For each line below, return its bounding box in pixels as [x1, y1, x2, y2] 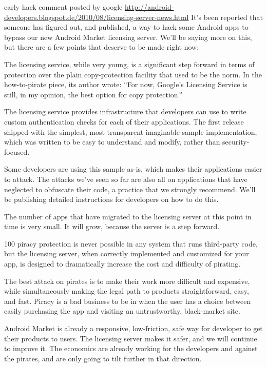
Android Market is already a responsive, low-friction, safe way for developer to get [4, 323, 263, 334]
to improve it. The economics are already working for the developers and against [4, 343, 258, 354]
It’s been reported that [191, 11, 263, 22]
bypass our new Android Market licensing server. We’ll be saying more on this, [4, 31, 252, 42]
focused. [4, 146, 30, 157]
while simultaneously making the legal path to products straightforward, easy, [4, 286, 249, 296]
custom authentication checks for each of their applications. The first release [4, 116, 244, 127]
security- [222, 136, 250, 147]
